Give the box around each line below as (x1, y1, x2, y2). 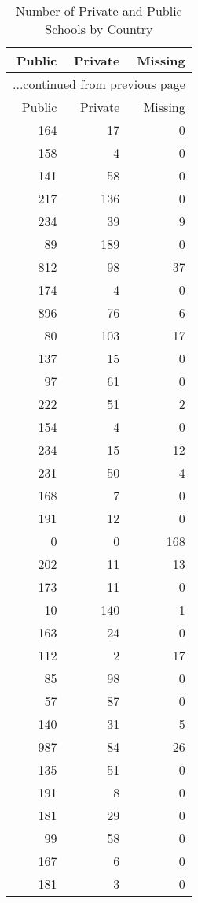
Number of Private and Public (16, 2, 182, 20)
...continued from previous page (13, 75, 185, 93)
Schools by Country (45, 20, 153, 38)
